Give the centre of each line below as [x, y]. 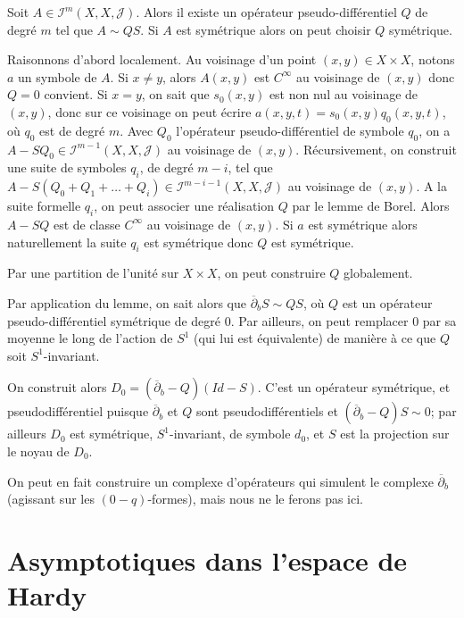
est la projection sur [395, 434]
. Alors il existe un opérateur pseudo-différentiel [266, 12]
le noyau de [38, 451]
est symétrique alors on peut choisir [273, 29]
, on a [435, 130]
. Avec [137, 130]
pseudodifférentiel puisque [78, 411]
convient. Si [76, 94]
